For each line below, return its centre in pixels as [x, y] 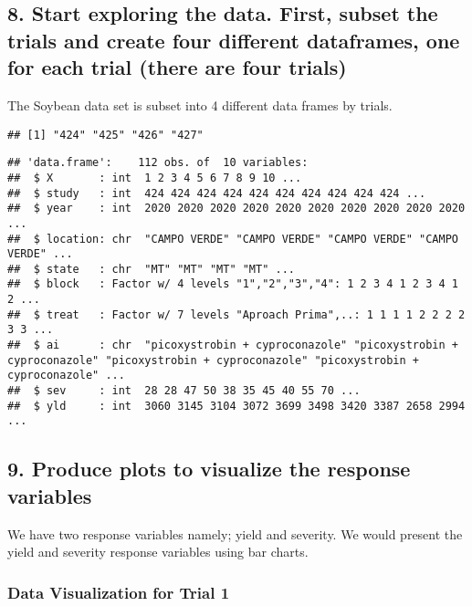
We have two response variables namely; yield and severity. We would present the [235, 533]
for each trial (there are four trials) [177, 67]
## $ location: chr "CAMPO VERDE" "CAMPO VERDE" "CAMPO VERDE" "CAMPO [233, 239]
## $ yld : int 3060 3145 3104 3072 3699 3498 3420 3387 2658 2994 [236, 406]
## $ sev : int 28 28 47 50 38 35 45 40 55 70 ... [184, 391]
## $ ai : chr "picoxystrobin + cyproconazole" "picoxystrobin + [233, 345]
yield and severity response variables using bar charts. [158, 552]
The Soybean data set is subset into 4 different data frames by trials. [200, 104]
